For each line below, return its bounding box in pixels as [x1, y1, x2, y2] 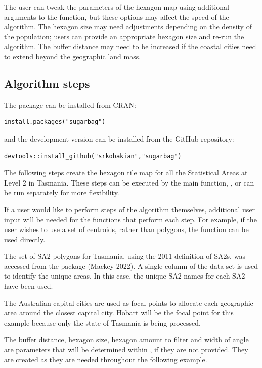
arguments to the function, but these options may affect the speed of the [4, 11, 229, 22]
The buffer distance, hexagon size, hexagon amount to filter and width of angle [4, 334, 249, 345]
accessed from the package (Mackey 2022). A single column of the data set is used [4, 260, 258, 271]
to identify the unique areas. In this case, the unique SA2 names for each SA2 [4, 270, 245, 281]
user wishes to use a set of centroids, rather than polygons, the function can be [4, 224, 249, 235]
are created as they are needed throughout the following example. [4, 354, 207, 364]
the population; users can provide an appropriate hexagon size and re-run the [4, 31, 244, 41]
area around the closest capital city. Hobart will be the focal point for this [4, 307, 234, 318]
